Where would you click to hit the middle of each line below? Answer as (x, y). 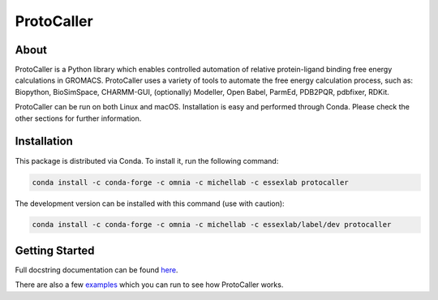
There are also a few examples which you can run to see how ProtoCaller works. (149, 285)
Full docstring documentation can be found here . (97, 270)
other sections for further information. (78, 118)
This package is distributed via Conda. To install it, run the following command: (147, 161)
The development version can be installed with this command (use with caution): (150, 204)
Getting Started (55, 250)
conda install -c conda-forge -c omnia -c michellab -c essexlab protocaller (190, 182)
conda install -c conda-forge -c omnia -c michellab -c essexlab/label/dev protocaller (212, 225)
